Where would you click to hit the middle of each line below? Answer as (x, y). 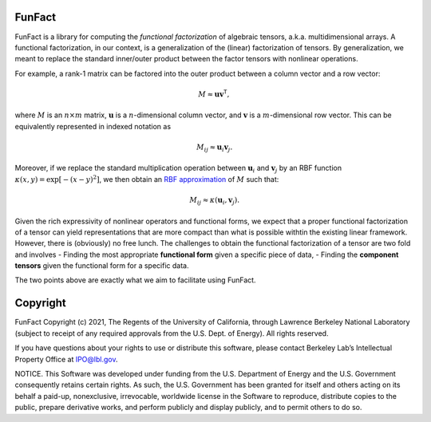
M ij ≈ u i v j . (215, 148)
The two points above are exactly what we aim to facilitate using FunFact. (135, 280)
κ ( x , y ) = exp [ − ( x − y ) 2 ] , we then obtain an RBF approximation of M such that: (147, 179)
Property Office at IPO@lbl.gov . (66, 359)
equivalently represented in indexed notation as (93, 126)
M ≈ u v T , (214, 94)
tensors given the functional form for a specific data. (102, 266)
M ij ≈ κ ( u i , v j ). (214, 201)
